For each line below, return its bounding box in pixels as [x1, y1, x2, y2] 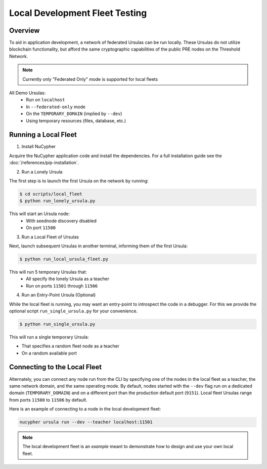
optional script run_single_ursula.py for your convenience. [9, 308, 138, 314]
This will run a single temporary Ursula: [9, 334, 89, 340]
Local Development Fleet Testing [9, 7, 147, 18]
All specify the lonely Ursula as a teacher [26, 276, 110, 282]
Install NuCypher [21, 144, 56, 150]
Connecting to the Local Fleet [9, 363, 102, 371]
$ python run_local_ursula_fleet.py [19, 256, 109, 262]
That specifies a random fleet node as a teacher [21, 343, 120, 349]
